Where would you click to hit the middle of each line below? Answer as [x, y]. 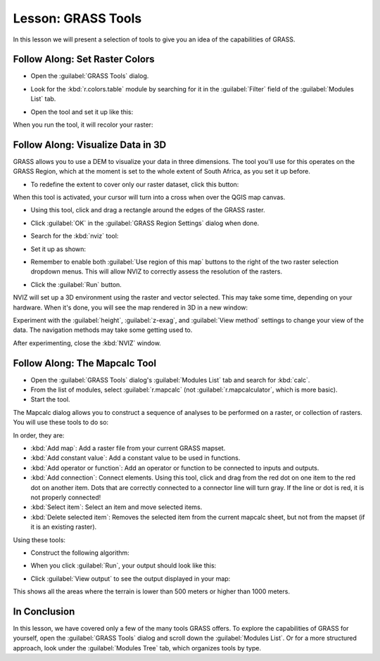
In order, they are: [39, 435]
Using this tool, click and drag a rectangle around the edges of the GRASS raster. [148, 210]
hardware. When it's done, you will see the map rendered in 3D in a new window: [131, 307]
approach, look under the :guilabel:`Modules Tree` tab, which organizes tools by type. [137, 648]
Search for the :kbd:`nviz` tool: [75, 236]
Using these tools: [39, 540]
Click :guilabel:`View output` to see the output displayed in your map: [131, 578]
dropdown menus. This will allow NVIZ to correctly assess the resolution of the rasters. [157, 271]
